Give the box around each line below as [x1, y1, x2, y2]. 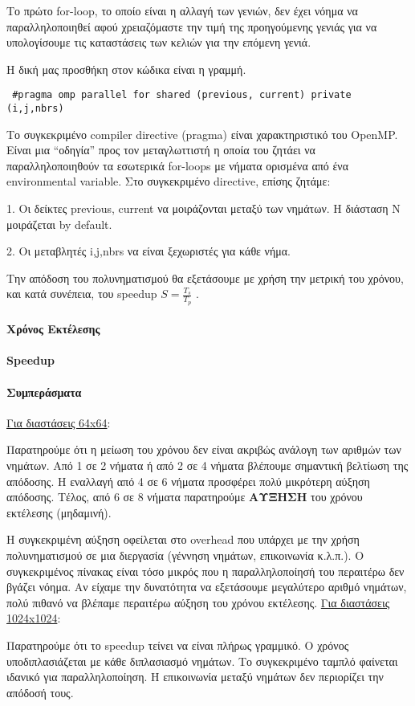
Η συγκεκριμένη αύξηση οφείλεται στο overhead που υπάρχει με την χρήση [6, 531, 360, 548]
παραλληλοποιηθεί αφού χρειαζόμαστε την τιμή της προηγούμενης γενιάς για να [6, 18, 377, 35]
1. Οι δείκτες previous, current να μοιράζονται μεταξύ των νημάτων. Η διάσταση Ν [6, 200, 401, 217]
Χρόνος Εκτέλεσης [6, 320, 100, 337]
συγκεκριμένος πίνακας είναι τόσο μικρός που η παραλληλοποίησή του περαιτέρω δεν [6, 562, 405, 579]
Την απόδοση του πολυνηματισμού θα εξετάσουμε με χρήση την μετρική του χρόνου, [6, 269, 404, 286]
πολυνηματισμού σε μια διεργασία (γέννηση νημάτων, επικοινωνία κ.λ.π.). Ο [6, 547, 364, 563]
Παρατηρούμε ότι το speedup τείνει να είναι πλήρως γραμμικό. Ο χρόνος [6, 636, 349, 653]
